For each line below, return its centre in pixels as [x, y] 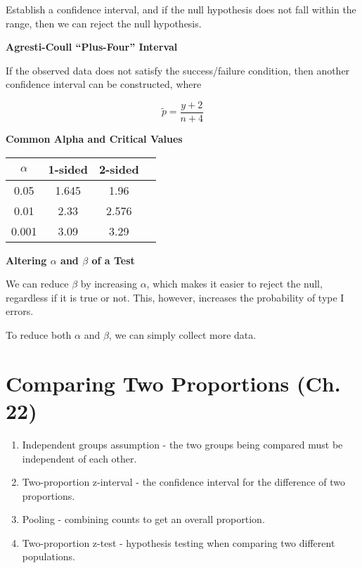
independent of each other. [79, 458]
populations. [49, 556]
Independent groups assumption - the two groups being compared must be [182, 444]
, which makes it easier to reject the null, [234, 284]
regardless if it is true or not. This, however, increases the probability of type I [175, 297]
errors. [20, 311]
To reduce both [39, 335]
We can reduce [37, 284]
